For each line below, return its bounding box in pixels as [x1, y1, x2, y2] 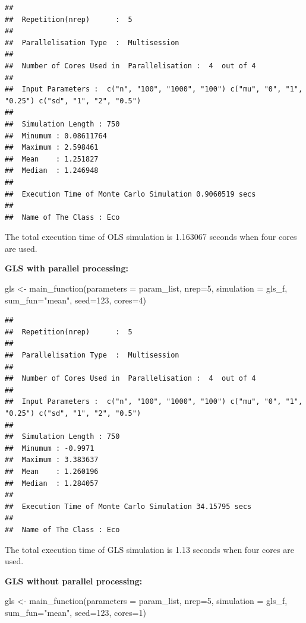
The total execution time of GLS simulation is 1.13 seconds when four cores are [5, 543, 294, 555]
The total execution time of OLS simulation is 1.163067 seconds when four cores [5, 230, 297, 243]
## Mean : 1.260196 [5, 467, 99, 476]
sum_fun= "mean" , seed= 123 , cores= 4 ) [5, 293, 146, 306]
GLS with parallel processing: [5, 262, 128, 274]
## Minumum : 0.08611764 [5, 131, 107, 140]
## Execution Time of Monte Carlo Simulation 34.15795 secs [5, 502, 252, 511]
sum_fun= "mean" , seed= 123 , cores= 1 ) [5, 606, 146, 618]
